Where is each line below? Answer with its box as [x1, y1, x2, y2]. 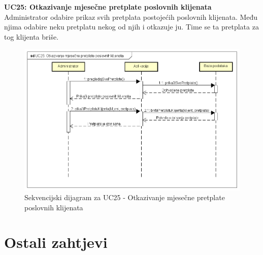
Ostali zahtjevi [4, 232, 108, 252]
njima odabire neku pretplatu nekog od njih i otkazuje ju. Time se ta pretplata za [4, 21, 259, 32]
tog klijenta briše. [4, 31, 59, 42]
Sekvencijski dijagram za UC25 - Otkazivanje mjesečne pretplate [24, 192, 225, 203]
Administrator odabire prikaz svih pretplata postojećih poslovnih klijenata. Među [4, 11, 258, 22]
